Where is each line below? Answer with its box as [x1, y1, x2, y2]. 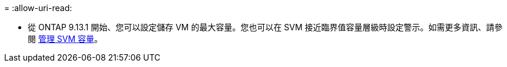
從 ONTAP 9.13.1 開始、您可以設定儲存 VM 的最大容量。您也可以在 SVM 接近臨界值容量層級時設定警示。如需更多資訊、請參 [28, 22, 503, 32]
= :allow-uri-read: [4, 3, 72, 13]
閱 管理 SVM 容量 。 [28, 34, 103, 44]
